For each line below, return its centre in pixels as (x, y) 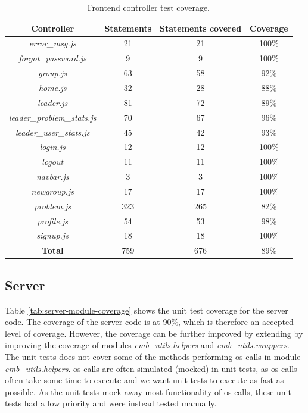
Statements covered (201, 28)
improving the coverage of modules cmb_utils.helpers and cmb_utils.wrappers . (147, 345)
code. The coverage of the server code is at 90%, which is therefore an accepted (149, 322)
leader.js (53, 102)
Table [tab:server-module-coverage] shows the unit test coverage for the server (147, 310)
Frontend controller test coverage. (148, 7)
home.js (52, 87)
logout (53, 162)
